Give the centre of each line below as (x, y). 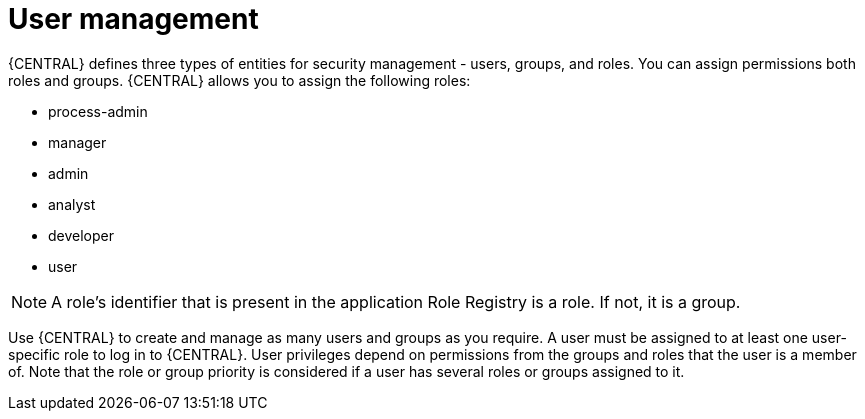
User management (133, 19)
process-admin (98, 111)
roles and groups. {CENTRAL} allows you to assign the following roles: (239, 80)
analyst (72, 204)
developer (81, 235)
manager (77, 142)
